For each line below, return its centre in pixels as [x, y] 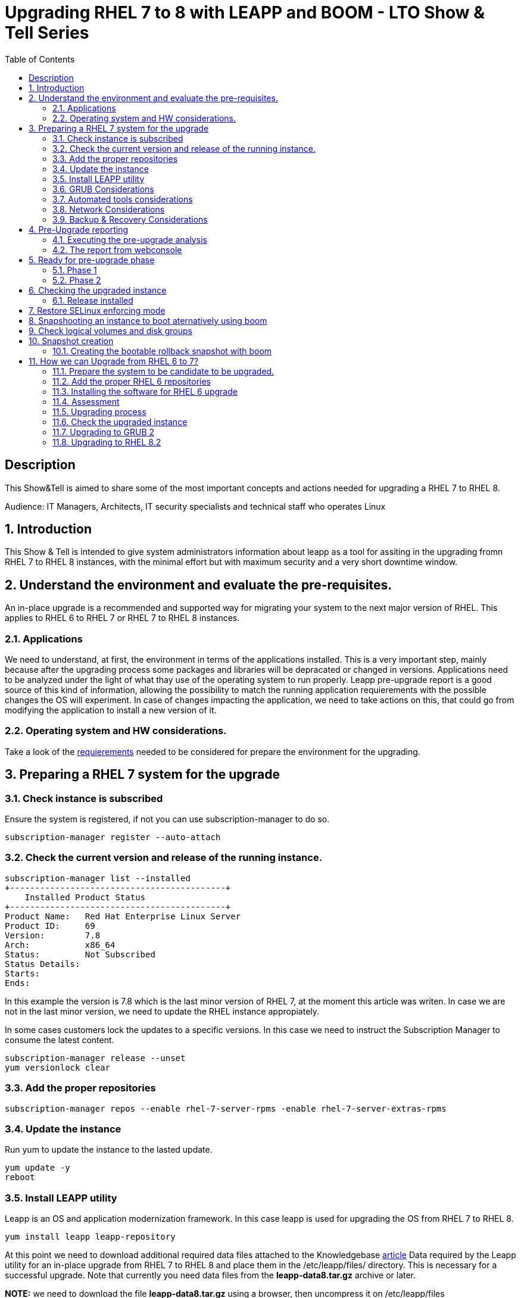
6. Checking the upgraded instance [98, 290]
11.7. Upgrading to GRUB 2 [104, 432]
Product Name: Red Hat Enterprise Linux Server [123, 916]
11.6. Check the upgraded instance [120, 422]
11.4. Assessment [86, 401]
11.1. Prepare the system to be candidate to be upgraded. [163, 371]
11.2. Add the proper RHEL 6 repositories [132, 381]
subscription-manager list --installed [98, 878]
